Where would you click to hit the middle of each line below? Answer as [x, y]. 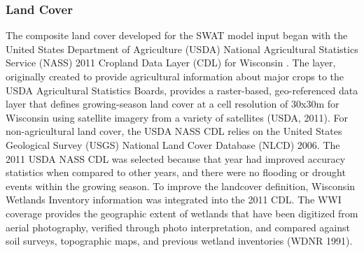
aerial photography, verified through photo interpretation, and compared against [178, 227]
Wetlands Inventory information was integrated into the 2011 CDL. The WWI [174, 200]
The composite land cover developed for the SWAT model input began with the [177, 35]
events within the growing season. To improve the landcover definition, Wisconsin [181, 186]
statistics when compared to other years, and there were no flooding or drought [176, 172]
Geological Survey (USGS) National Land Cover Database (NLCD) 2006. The [173, 144]
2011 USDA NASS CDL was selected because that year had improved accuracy [176, 158]
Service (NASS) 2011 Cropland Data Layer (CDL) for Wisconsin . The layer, [171, 63]
